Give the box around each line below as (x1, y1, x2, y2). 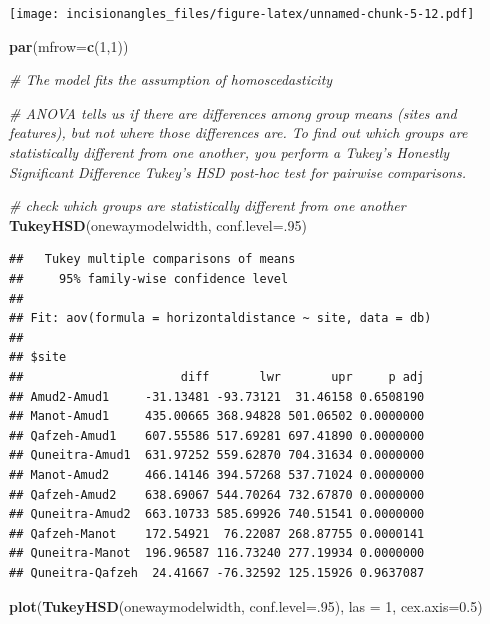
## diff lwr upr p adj (9, 369, 425, 384)
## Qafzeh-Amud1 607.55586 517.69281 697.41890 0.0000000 (9, 428, 425, 443)
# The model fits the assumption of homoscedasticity (9, 69, 333, 90)
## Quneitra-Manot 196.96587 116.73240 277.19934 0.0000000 (9, 546, 425, 561)
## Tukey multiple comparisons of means (9, 252, 296, 267)
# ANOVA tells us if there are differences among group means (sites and (9, 102, 457, 123)
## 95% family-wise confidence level (9, 272, 289, 286)
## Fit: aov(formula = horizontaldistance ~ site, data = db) (9, 311, 432, 326)
